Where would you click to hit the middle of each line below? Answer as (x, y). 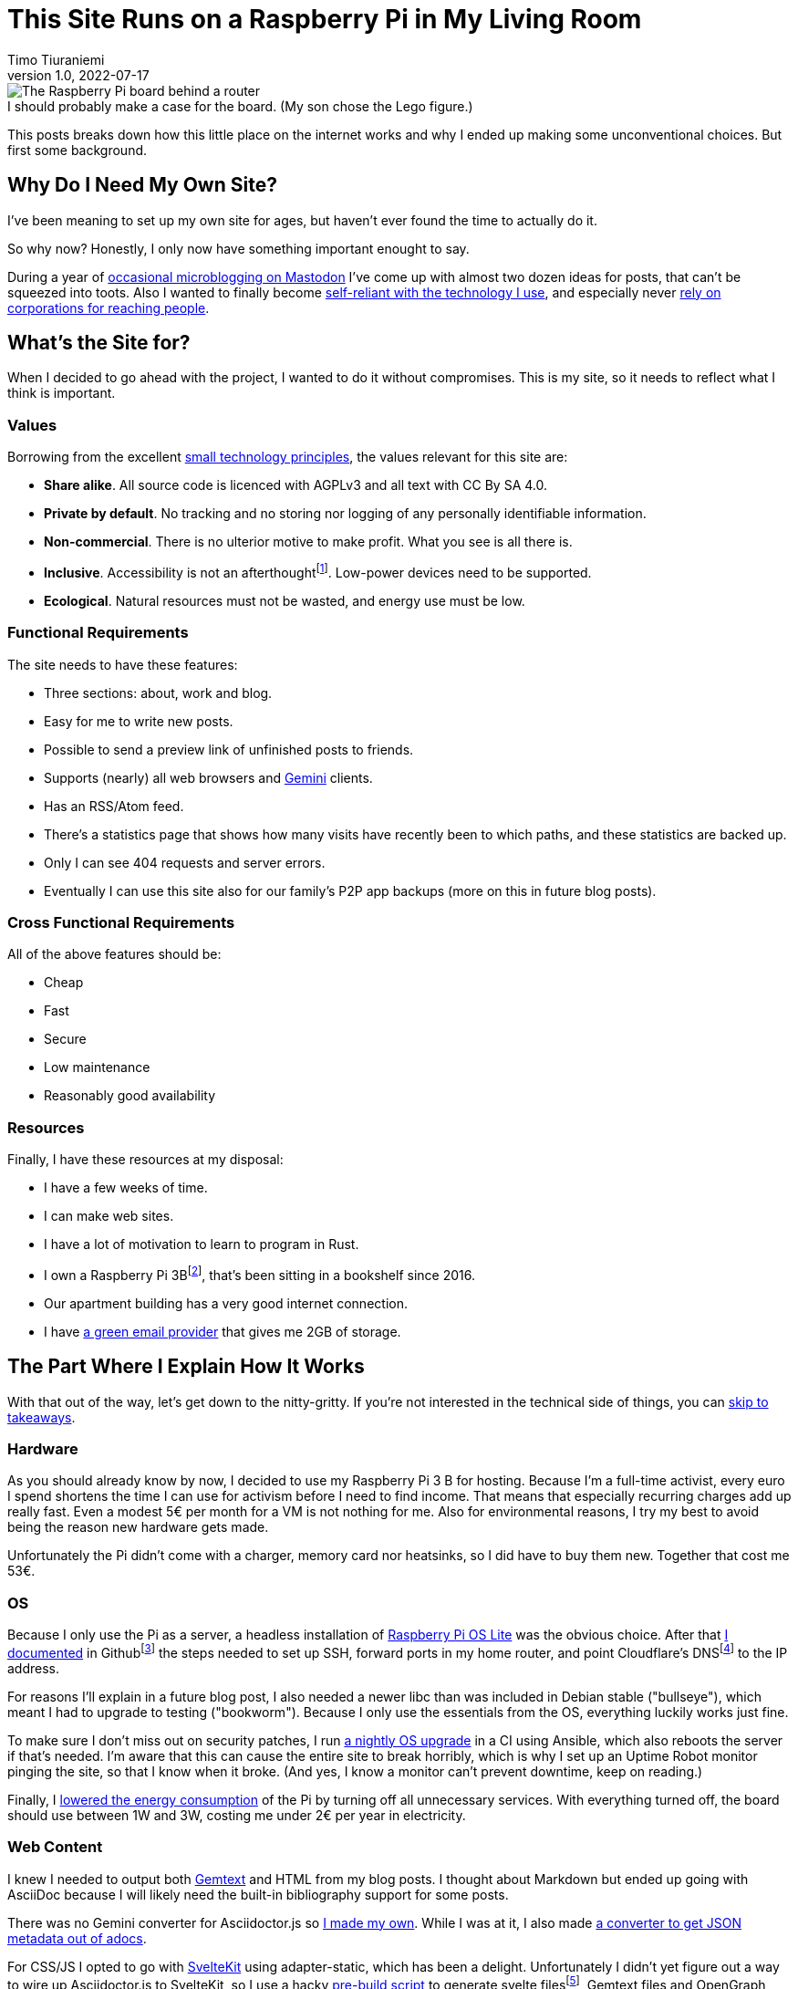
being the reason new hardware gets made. (138, 1527)
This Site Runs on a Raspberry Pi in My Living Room (325, 19)
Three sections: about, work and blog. (158, 693)
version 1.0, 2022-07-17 (78, 75)
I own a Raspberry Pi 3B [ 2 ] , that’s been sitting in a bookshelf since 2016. (259, 1274)
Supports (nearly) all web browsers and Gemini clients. (208, 777)
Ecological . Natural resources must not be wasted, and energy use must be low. (285, 600)
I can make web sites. (109, 1216)
